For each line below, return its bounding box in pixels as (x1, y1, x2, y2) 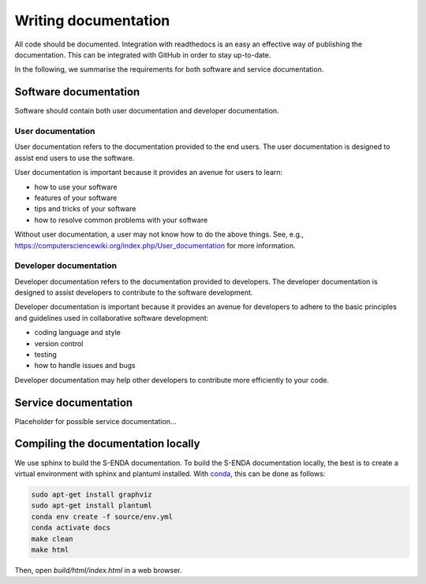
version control (34, 339, 84, 348)
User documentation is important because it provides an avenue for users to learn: (14, 168, 283, 177)
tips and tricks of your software (34, 204, 136, 214)
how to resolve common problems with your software (34, 215, 208, 225)
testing (34, 349, 57, 359)
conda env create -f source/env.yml (31, 512, 174, 521)
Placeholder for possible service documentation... (14, 416, 177, 426)
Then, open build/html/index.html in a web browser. (14, 565, 182, 575)
